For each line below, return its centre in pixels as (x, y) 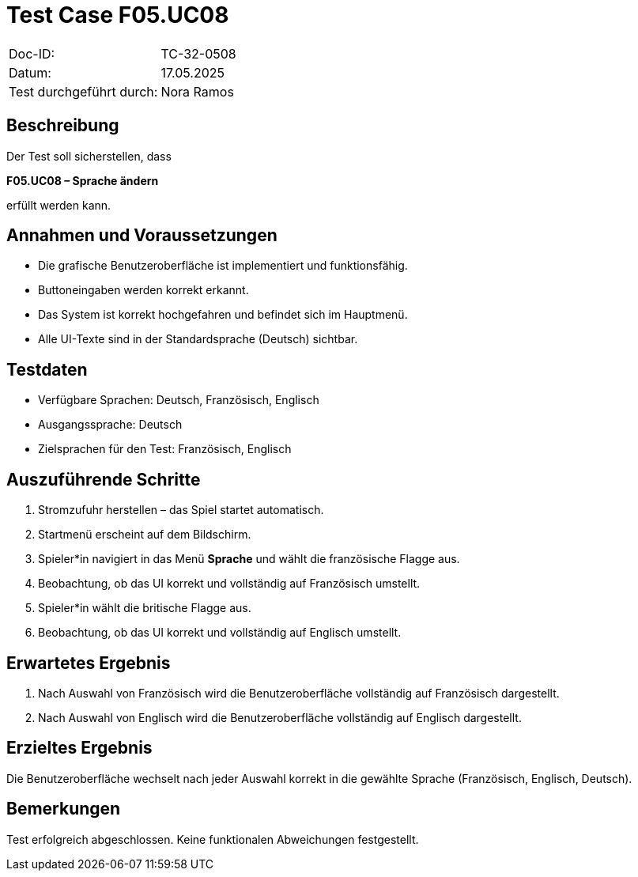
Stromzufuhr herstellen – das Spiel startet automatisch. (181, 510)
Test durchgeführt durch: (83, 91)
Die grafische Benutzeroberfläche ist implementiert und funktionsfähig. (223, 266)
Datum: (30, 72)
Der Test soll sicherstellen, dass (89, 156)
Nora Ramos (197, 91)
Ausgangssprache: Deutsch (110, 425)
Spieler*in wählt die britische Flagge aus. (145, 608)
